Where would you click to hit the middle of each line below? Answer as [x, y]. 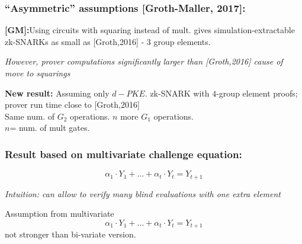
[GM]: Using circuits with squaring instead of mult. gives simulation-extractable [150, 30]
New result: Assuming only [57, 93]
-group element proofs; [257, 93]
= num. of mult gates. [50, 128]
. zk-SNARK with [177, 93]
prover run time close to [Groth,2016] [72, 105]
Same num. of [30, 116]
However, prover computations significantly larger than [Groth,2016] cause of [144, 61]
